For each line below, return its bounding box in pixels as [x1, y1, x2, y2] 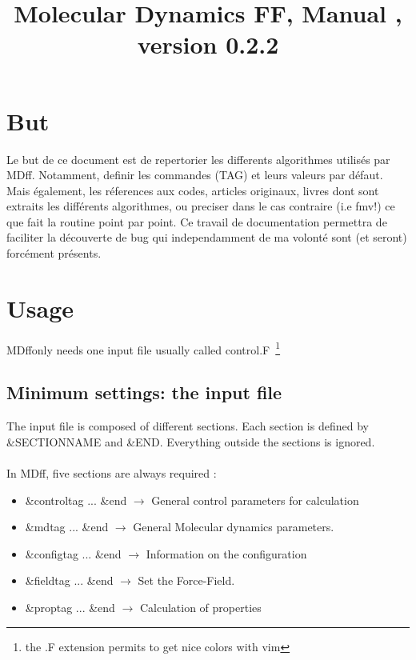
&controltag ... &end [25, 491, 127, 508]
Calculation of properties [139, 598, 262, 615]
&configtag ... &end [25, 545, 122, 562]
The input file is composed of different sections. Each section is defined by [6, 418, 369, 434]
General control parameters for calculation [151, 491, 359, 508]
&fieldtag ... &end [25, 572, 114, 589]
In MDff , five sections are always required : [6, 465, 217, 482]
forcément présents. [6, 245, 102, 262]
